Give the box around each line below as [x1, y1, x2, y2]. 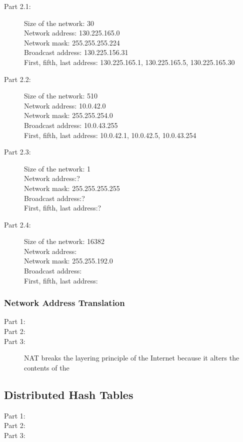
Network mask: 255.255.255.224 [24, 37, 120, 47]
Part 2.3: [4, 146, 31, 157]
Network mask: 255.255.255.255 [24, 182, 120, 193]
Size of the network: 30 [24, 17, 94, 28]
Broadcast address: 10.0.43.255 [24, 119, 118, 130]
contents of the [24, 362, 69, 372]
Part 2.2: [4, 73, 31, 84]
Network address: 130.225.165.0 [24, 27, 120, 38]
